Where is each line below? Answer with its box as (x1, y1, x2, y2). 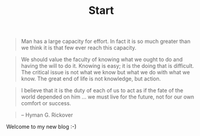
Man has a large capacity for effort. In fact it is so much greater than (20, 37, 191, 45)
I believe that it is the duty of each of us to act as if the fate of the (20, 87, 184, 94)
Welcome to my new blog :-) (6, 123, 77, 131)
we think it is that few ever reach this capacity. (20, 44, 137, 51)
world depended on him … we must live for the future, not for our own (20, 93, 195, 100)
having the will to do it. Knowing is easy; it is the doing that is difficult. (20, 62, 195, 70)
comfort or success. (20, 100, 71, 107)
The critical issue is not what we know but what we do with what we (20, 69, 190, 76)
